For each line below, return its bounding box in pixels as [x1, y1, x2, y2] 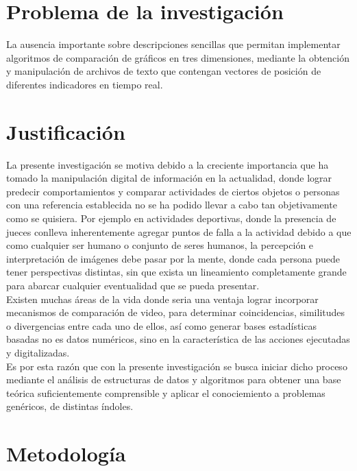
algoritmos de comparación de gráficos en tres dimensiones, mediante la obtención [6, 50, 350, 64]
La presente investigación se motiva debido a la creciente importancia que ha [6, 157, 329, 171]
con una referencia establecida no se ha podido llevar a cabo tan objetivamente [6, 197, 337, 212]
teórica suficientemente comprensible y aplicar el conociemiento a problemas [6, 385, 325, 400]
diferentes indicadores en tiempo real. [6, 77, 163, 91]
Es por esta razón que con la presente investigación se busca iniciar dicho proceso [6, 359, 347, 373]
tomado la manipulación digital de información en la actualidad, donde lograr [6, 171, 332, 185]
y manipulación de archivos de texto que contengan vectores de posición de [6, 64, 321, 78]
